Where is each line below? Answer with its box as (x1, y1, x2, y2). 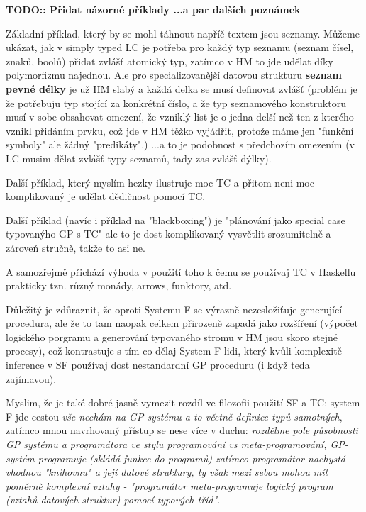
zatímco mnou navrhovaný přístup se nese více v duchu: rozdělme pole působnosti (6, 423, 358, 438)
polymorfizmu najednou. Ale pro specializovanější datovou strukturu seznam (6, 67, 342, 82)
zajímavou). (6, 371, 57, 386)
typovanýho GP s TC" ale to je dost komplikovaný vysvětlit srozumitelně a (6, 226, 331, 241)
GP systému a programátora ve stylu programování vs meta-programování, (6, 437, 327, 452)
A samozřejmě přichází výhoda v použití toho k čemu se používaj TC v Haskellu (6, 264, 356, 279)
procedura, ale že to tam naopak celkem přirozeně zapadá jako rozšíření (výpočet (6, 316, 358, 330)
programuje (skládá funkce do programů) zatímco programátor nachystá (38, 450, 345, 465)
